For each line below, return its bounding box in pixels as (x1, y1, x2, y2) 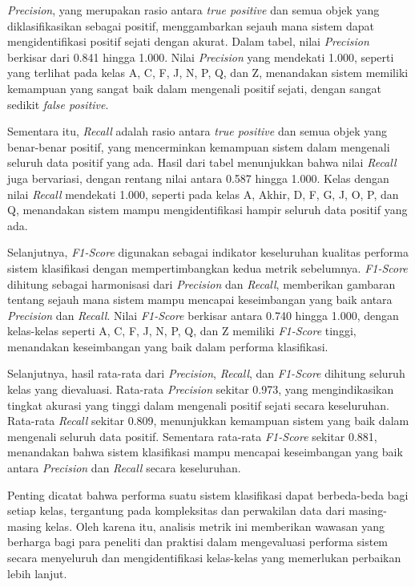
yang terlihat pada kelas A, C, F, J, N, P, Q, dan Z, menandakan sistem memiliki (7, 64, 409, 81)
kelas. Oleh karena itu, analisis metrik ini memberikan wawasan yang (45, 517, 385, 534)
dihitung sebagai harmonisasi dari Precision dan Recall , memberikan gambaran (7, 275, 396, 292)
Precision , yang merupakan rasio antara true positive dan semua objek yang (7, 2, 380, 18)
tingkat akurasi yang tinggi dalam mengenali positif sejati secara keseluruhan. (7, 396, 389, 413)
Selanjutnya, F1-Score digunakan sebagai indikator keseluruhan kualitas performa (7, 244, 409, 261)
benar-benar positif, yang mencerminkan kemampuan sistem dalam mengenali (7, 138, 390, 155)
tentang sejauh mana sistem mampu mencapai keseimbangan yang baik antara (7, 291, 393, 308)
